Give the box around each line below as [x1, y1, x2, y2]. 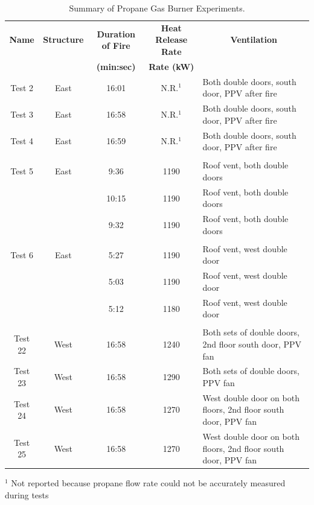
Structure [43, 33, 84, 46]
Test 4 [10, 135, 34, 147]
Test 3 [10, 107, 34, 120]
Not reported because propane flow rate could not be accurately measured [11, 477, 286, 489]
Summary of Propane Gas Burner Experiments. [69, 2, 245, 14]
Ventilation [230, 33, 277, 46]
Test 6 [10, 248, 34, 261]
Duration [97, 27, 135, 40]
